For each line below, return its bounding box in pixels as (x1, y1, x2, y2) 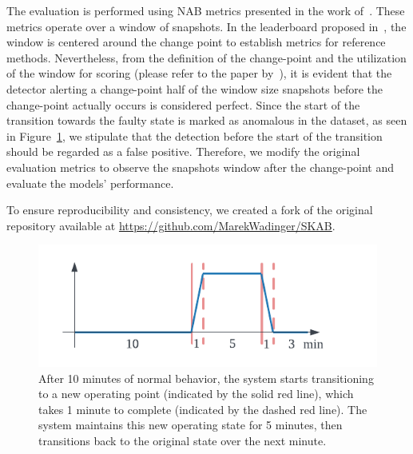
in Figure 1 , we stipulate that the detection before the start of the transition (6, 127, 383, 144)
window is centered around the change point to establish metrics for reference (6, 34, 386, 50)
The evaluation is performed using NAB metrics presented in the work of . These (6, 2, 405, 18)
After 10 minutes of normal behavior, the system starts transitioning (38, 369, 374, 386)
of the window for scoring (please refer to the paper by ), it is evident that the (6, 65, 392, 82)
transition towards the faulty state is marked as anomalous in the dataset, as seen (6, 112, 407, 129)
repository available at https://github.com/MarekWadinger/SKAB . (6, 217, 336, 233)
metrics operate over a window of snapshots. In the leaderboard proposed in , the (6, 18, 407, 34)
